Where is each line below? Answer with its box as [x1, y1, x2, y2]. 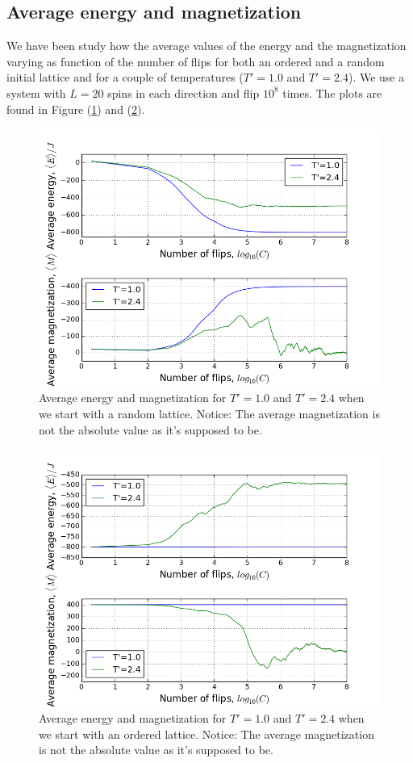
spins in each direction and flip [107, 84, 260, 101]
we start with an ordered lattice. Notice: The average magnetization [39, 725, 374, 742]
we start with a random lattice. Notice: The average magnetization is [39, 405, 380, 421]
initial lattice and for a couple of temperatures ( [6, 69, 244, 86]
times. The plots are [282, 84, 382, 101]
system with [6, 84, 66, 101]
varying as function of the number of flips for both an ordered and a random [6, 52, 385, 69]
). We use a [348, 69, 405, 86]
